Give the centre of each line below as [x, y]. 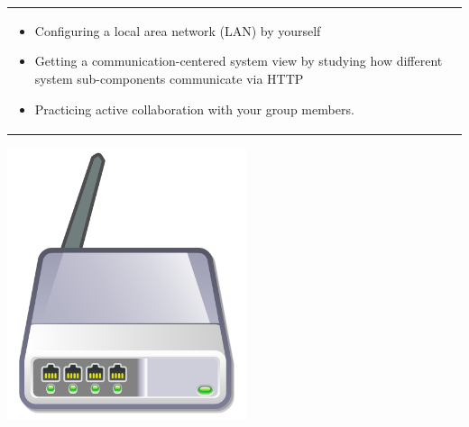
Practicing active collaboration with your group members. [194, 109]
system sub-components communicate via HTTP [169, 78]
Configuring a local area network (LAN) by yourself [178, 30]
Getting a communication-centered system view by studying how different [239, 61]
